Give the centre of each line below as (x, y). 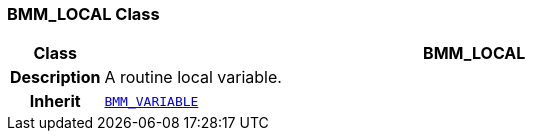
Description (55, 77)
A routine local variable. (193, 77)
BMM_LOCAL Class (83, 14)
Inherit (55, 101)
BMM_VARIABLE (151, 101)
